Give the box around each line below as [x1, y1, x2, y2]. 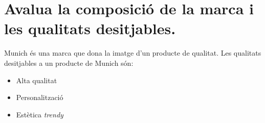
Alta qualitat [16, 75, 57, 85]
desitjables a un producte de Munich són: [4, 57, 134, 68]
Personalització [16, 92, 63, 103]
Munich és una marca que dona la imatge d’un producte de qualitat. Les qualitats [4, 47, 261, 58]
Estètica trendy [16, 109, 63, 119]
